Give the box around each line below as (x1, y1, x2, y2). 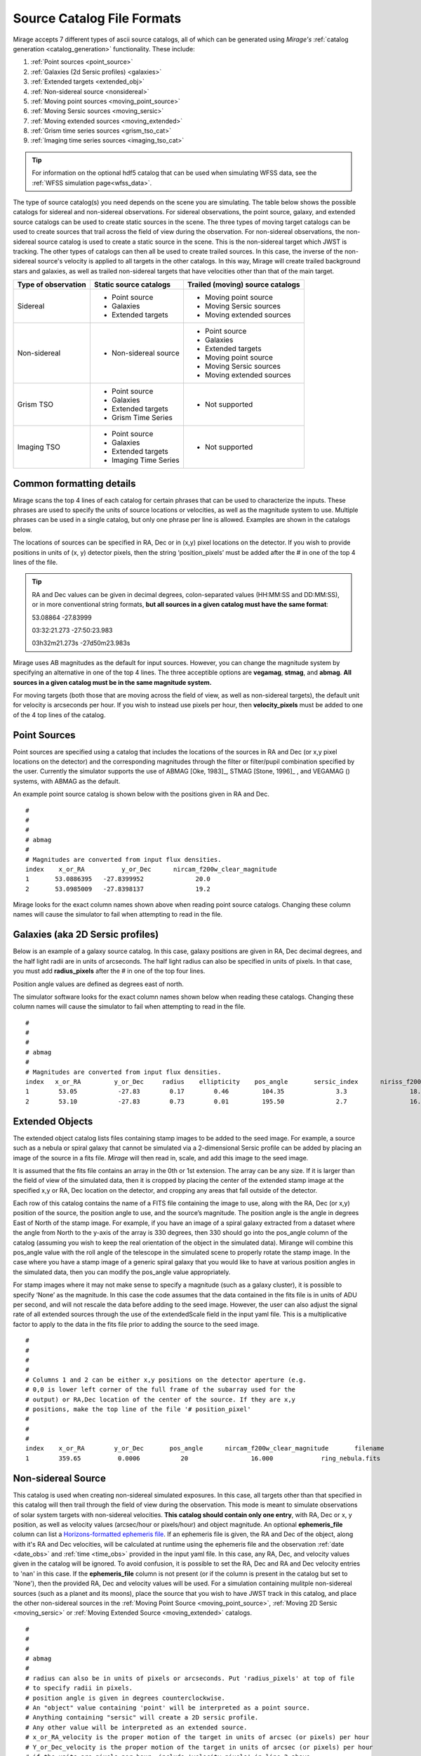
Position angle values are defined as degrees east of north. (13, 980, 184, 988)
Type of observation (17, 280, 87, 289)
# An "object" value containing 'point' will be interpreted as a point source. (25, 1703, 311, 1712)
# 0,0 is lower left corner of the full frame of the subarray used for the (25, 1386, 296, 1394)
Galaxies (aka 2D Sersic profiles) (13, 929, 159, 941)
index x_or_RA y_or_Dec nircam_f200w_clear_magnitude (25, 865, 277, 873)
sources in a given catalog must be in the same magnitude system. (13, 678, 212, 686)
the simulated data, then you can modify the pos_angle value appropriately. (13, 1268, 231, 1276)
